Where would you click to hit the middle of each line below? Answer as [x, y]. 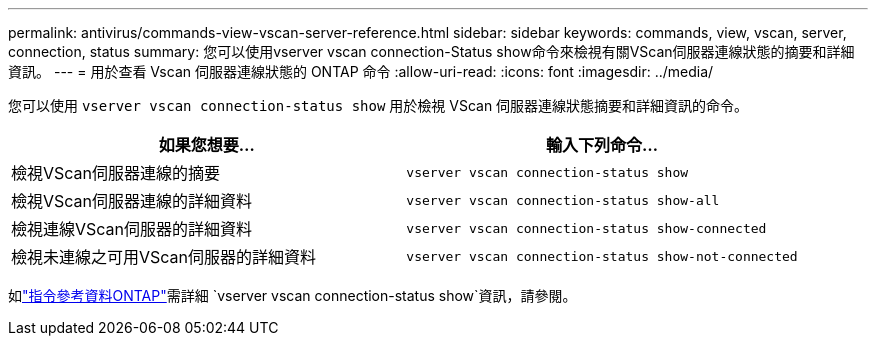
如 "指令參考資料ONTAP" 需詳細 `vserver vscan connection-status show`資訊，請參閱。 [292, 295]
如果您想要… [206, 145]
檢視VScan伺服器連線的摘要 [116, 173]
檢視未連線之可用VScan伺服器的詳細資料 [164, 257]
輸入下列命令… [602, 145]
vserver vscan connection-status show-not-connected [602, 256]
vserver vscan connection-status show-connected [586, 228]
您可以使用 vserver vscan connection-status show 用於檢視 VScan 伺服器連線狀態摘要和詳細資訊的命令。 [378, 105]
